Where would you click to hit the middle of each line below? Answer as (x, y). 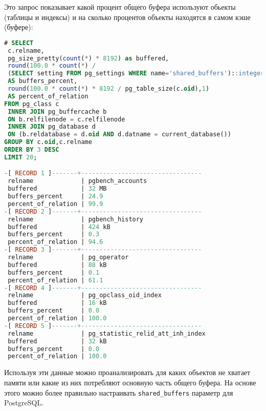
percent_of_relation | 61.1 (56, 280)
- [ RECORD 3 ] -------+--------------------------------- (103, 250)
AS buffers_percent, (43, 81)
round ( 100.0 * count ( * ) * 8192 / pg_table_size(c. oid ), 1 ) (109, 89)
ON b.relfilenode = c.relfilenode (66, 119)
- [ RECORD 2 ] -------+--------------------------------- (103, 211)
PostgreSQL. (24, 403)
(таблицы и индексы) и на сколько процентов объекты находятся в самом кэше (127, 17)
